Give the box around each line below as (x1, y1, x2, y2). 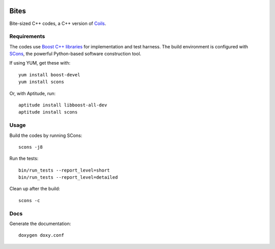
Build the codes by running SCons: (9, 132, 82, 139)
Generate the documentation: (9, 220, 71, 227)
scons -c (18, 198, 40, 203)
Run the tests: (9, 155, 39, 161)
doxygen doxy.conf (18, 232, 65, 238)
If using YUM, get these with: (9, 60, 71, 66)
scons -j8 (18, 144, 43, 150)
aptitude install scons (18, 109, 78, 115)
